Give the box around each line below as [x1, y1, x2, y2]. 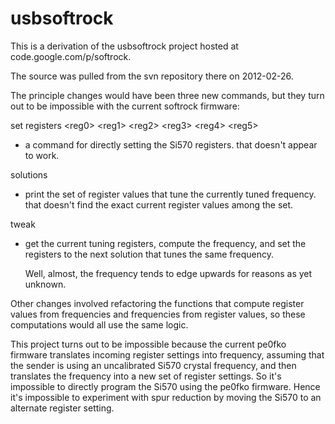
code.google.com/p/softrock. [10, 50, 132, 62]
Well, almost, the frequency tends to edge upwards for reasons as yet [24, 267, 313, 279]
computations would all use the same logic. [10, 318, 189, 331]
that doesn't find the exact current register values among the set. [24, 198, 294, 211]
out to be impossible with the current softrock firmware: [10, 100, 240, 112]
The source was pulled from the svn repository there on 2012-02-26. [10, 70, 294, 82]
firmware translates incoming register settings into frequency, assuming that [10, 348, 325, 361]
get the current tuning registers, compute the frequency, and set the [24, 237, 307, 249]
